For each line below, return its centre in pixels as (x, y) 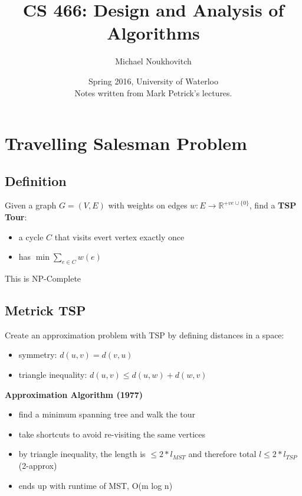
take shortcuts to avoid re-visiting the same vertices (112, 434)
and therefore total (222, 454)
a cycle (31, 236)
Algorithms (153, 33)
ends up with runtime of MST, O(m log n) (96, 485)
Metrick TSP (45, 310)
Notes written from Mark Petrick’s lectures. (153, 92)
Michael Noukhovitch (153, 61)
